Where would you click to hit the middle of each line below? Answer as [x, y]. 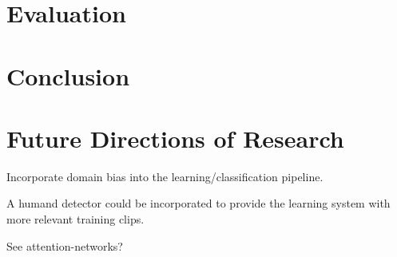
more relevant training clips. [75, 219]
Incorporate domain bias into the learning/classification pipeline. [165, 176]
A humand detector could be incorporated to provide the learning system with [198, 203]
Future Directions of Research [175, 138]
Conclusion [68, 75]
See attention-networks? [65, 245]
